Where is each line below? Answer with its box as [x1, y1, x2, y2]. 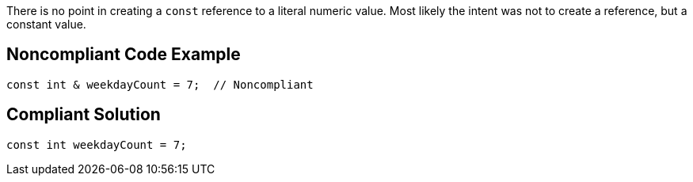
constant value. [6, 17, 86, 31]
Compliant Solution [6, 104, 161, 125]
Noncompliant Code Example [6, 44, 241, 65]
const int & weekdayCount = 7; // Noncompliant [6, 78, 314, 91]
